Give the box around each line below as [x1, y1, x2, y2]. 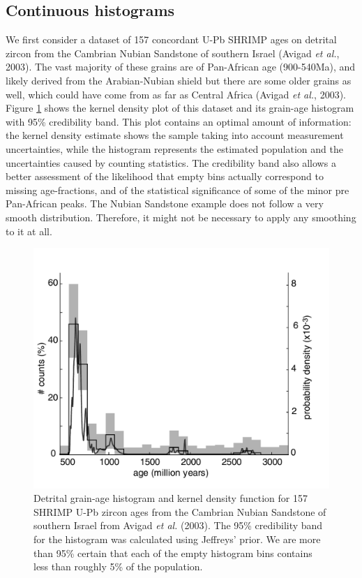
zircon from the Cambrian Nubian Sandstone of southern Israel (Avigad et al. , [6, 45, 340, 60]
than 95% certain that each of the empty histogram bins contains [33, 545, 312, 560]
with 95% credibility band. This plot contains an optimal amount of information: [6, 114, 352, 128]
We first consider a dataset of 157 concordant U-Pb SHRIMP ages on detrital [6, 32, 337, 47]
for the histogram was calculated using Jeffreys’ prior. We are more [33, 531, 321, 546]
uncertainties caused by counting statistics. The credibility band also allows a [6, 155, 336, 170]
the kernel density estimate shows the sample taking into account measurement [6, 128, 344, 142]
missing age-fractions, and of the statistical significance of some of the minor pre [6, 182, 349, 197]
